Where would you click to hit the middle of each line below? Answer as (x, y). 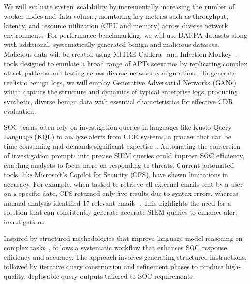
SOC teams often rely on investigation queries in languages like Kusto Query (118, 127)
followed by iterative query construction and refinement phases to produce (114, 266)
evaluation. (20, 111)
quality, (15, 276)
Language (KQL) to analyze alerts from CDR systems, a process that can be (118, 136)
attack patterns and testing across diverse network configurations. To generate (120, 73)
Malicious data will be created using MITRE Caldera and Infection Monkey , (121, 53)
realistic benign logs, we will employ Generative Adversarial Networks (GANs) (120, 82)
